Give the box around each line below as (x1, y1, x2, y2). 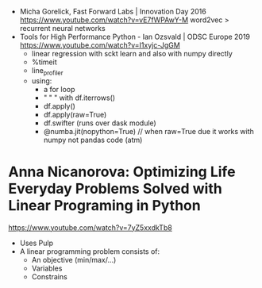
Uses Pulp (19, 238, 54, 248)
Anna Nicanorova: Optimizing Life (8, 163, 236, 181)
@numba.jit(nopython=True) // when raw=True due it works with (43, 126, 254, 136)
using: (31, 75, 52, 86)
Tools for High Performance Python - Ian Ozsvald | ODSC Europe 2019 (19, 32, 251, 41)
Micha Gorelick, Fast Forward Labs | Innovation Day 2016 (19, 7, 206, 16)
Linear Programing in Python (8, 196, 201, 214)
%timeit (31, 57, 57, 67)
